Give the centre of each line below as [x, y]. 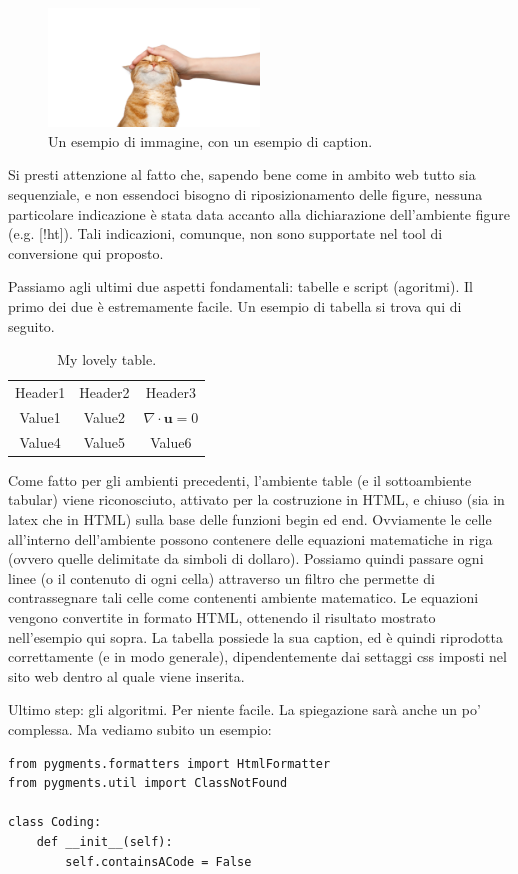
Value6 [171, 441]
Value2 [104, 416]
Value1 [40, 416]
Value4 [40, 441]
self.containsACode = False [158, 861]
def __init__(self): [104, 841]
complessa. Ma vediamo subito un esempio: [140, 728]
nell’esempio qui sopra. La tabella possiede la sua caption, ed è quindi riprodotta [256, 636]
